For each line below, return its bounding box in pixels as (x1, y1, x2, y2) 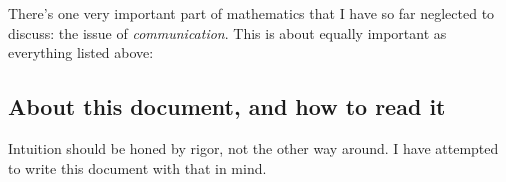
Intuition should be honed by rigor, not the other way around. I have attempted (8, 137, 499, 158)
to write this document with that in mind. (8, 157, 267, 178)
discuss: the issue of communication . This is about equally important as (8, 22, 447, 43)
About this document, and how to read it (8, 91, 446, 122)
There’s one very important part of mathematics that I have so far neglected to (8, 3, 495, 23)
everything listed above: (8, 42, 154, 63)
